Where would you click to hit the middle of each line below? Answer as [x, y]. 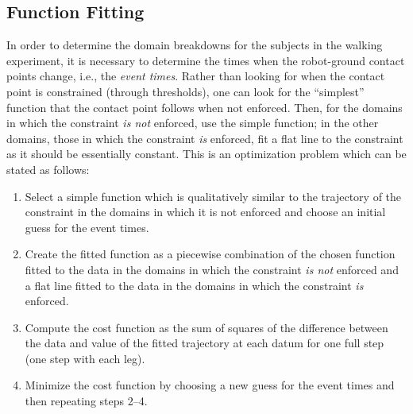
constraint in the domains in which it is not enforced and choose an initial [205, 212]
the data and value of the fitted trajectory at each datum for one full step [205, 343]
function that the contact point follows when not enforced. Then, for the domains [205, 107]
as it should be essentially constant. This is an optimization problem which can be [206, 154]
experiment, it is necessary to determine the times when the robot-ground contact [206, 60]
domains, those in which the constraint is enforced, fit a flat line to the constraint [205, 138]
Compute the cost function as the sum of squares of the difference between [206, 327]
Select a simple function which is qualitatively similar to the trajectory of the [213, 196]
